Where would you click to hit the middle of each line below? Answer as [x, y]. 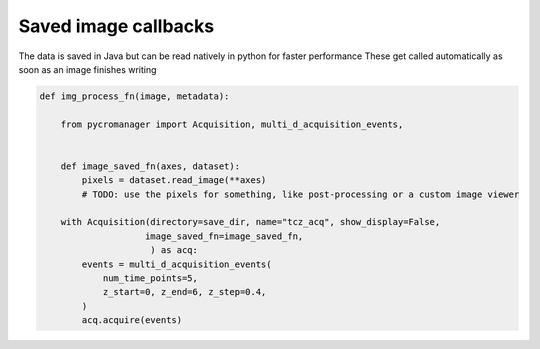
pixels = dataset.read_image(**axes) [174, 180]
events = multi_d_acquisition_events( [176, 264]
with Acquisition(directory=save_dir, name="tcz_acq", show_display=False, [250, 222]
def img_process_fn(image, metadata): [134, 96]
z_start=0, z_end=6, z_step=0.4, [184, 292]
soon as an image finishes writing [87, 69]
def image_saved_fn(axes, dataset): [150, 166]
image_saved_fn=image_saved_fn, [224, 236]
